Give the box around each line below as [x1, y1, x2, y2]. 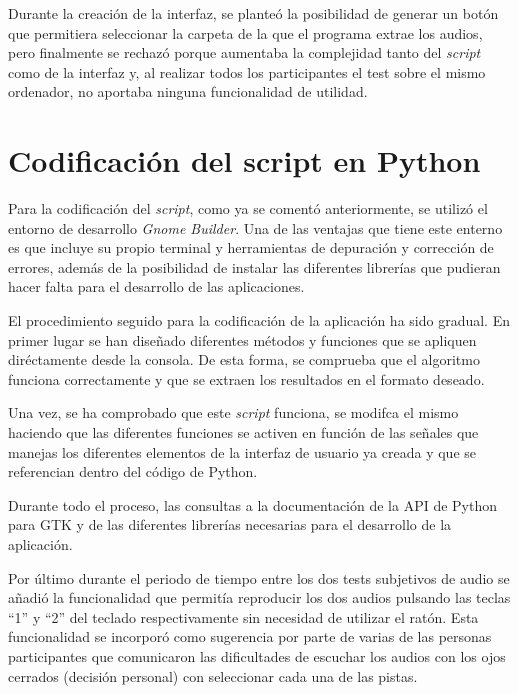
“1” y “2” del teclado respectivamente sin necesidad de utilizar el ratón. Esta [8, 606, 479, 627]
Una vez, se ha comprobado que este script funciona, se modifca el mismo [8, 402, 459, 423]
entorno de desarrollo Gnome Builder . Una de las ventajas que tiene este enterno [8, 217, 503, 238]
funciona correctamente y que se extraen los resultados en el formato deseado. [8, 368, 485, 389]
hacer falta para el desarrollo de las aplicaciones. [8, 276, 305, 297]
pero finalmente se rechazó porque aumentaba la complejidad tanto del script [8, 42, 481, 63]
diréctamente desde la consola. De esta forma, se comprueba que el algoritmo [8, 349, 480, 370]
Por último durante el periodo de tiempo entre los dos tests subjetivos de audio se [8, 567, 510, 588]
